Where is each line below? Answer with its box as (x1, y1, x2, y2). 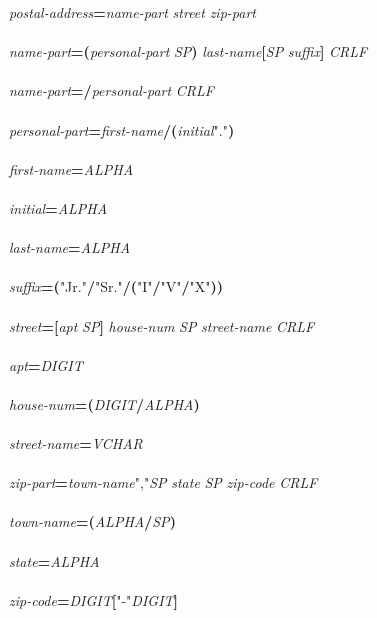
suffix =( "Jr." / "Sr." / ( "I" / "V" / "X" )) (9, 276, 224, 297)
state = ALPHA (9, 550, 100, 571)
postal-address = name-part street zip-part (9, 2, 256, 22)
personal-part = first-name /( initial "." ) (9, 119, 235, 140)
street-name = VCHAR (9, 433, 143, 454)
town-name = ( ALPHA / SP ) (9, 511, 176, 532)
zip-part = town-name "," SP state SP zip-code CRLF (9, 472, 318, 493)
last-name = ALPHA (9, 237, 131, 258)
